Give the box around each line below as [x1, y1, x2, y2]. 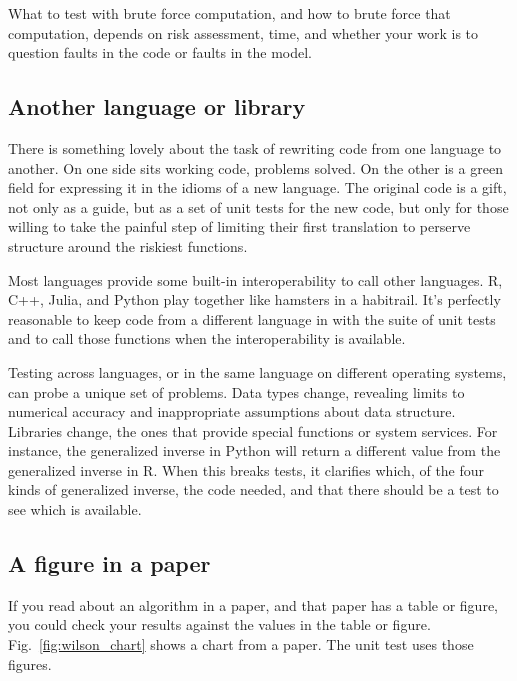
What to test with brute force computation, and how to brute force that [8, 3, 451, 23]
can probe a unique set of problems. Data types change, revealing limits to [8, 381, 465, 402]
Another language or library [8, 91, 306, 122]
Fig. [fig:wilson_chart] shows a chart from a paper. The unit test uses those [8, 634, 474, 655]
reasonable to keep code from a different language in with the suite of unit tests [8, 308, 496, 329]
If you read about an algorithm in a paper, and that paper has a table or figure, [8, 594, 498, 615]
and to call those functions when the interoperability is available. [8, 328, 406, 349]
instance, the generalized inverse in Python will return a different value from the [8, 440, 501, 461]
